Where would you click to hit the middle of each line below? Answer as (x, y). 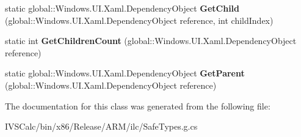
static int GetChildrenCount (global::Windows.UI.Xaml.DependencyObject (151, 41)
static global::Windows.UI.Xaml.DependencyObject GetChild (122, 8)
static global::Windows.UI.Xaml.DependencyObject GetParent (125, 73)
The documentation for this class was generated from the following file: (138, 106)
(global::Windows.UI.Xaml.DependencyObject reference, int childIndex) (139, 20)
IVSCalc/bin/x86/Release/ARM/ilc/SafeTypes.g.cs (101, 126)
